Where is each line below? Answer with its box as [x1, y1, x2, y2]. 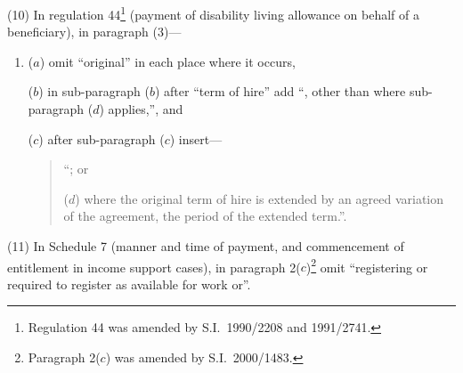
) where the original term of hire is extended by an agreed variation [75, 189, 444, 207]
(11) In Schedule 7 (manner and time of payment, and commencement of [7, 237, 404, 255]
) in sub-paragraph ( [38, 82, 150, 101]
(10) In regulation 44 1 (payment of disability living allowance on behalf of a [7, 3, 419, 23]
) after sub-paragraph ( [38, 129, 165, 148]
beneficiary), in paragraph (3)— [7, 22, 182, 41]
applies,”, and [108, 100, 183, 118]
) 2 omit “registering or [305, 255, 428, 276]
